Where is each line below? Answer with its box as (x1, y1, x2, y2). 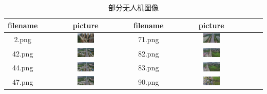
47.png (12, 76, 33, 87)
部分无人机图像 (108, 2, 159, 12)
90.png (138, 76, 159, 87)
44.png (12, 62, 33, 73)
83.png (138, 62, 159, 73)
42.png (12, 48, 33, 59)
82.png (138, 48, 159, 59)
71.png (138, 33, 159, 44)
